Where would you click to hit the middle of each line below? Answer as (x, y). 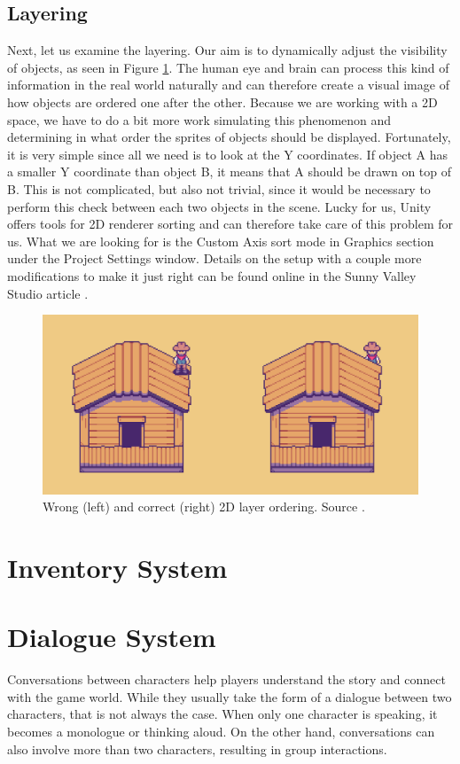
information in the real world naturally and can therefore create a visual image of (228, 85)
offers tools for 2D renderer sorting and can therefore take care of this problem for (230, 224)
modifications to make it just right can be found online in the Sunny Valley (212, 275)
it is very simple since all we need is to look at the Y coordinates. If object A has (228, 154)
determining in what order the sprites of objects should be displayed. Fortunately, (229, 137)
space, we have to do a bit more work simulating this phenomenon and (199, 119)
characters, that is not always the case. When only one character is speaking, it (222, 714)
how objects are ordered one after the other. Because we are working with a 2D (222, 101)
